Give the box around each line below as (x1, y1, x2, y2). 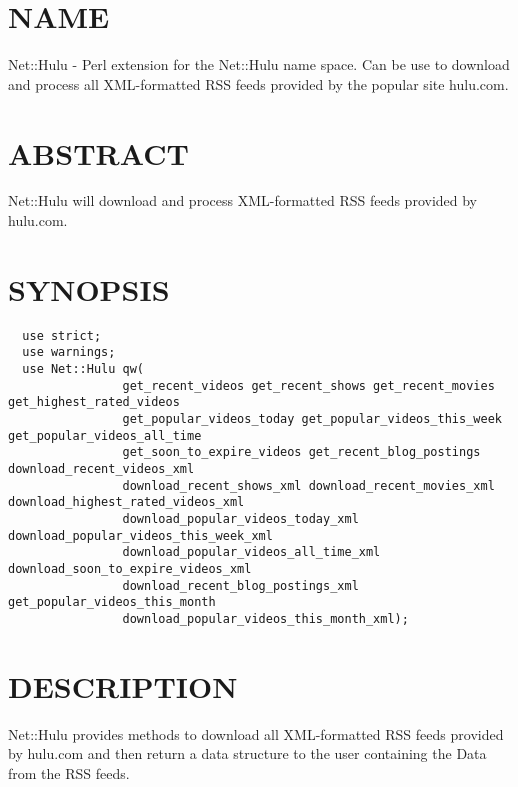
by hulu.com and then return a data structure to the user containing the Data (8, 743, 487, 764)
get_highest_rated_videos (8, 395, 180, 410)
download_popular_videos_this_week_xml (8, 528, 273, 543)
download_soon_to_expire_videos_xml (8, 561, 252, 576)
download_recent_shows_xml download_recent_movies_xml (122, 478, 495, 493)
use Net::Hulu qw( (22, 362, 145, 377)
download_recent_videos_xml (8, 462, 195, 476)
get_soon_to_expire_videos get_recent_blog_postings (122, 445, 481, 460)
